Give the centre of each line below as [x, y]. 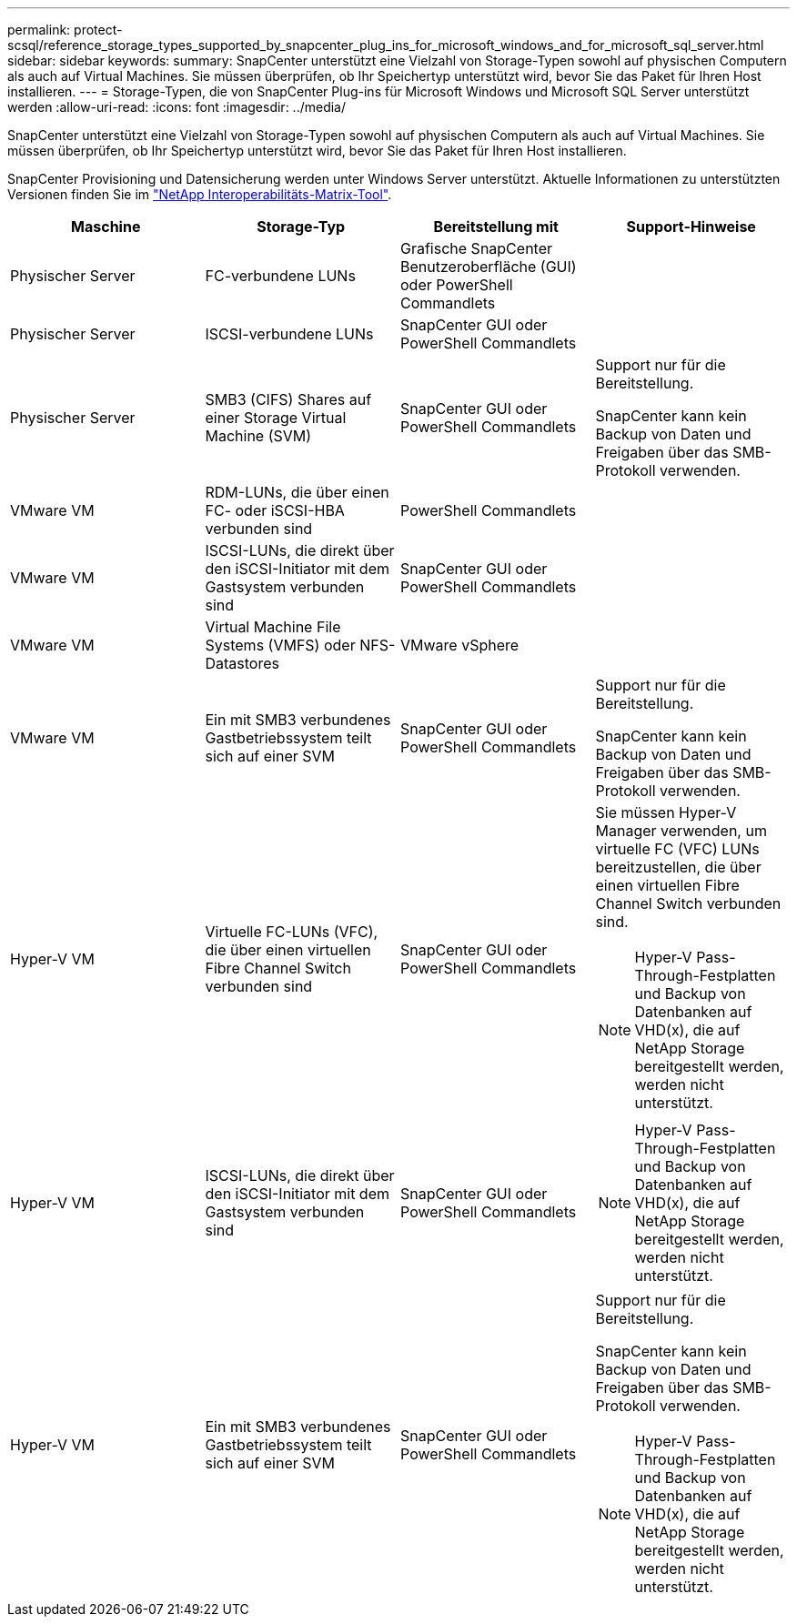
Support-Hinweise [691, 227]
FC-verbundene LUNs [280, 276]
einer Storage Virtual [276, 418]
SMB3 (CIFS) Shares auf [288, 399]
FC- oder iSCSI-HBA [275, 510]
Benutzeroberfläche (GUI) [489, 267]
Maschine [106, 227]
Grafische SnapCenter [477, 248]
